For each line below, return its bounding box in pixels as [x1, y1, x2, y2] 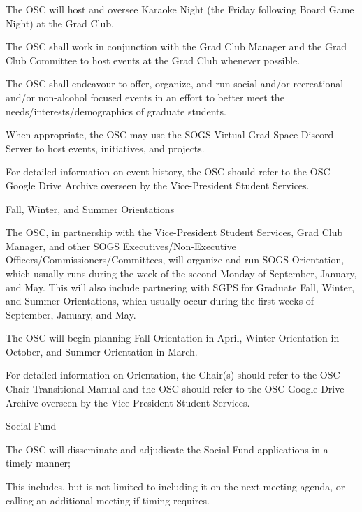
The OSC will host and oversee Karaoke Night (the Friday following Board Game [6, 2, 354, 16]
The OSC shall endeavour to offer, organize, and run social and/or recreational [6, 76, 344, 91]
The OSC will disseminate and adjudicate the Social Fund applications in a [6, 441, 328, 456]
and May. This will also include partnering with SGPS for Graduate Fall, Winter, [6, 279, 355, 294]
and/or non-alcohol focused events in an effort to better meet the [6, 89, 284, 104]
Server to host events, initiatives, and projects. [6, 140, 205, 155]
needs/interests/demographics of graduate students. [6, 103, 226, 118]
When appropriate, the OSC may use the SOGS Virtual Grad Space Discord [6, 127, 334, 142]
